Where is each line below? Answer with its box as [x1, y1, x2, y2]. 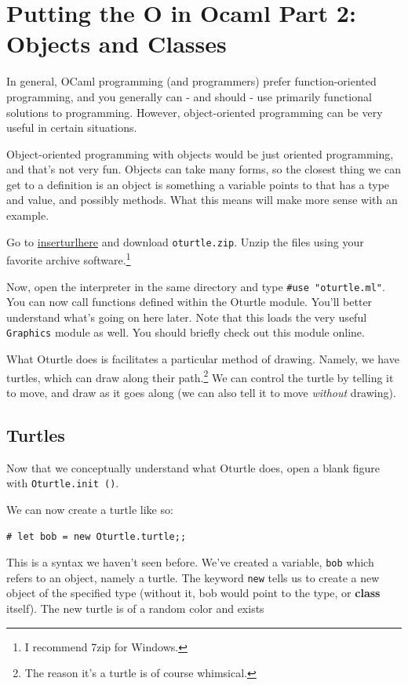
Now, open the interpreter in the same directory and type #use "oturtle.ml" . [6, 278, 385, 294]
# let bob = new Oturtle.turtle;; [6, 530, 187, 542]
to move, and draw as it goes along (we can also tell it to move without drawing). [6, 384, 396, 400]
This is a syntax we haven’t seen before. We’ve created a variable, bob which [6, 554, 374, 570]
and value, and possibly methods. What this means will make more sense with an [6, 191, 398, 208]
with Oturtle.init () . [6, 475, 119, 491]
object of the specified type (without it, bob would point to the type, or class [6, 585, 381, 601]
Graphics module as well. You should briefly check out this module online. [6, 324, 365, 341]
